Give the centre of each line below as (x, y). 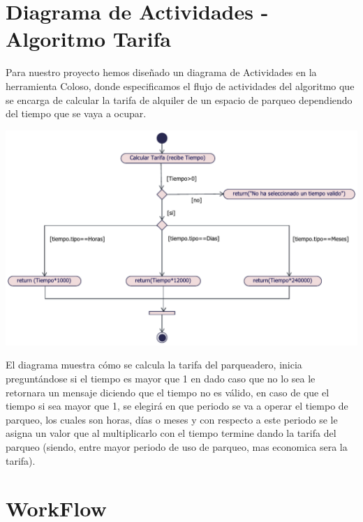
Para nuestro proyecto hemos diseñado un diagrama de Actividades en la (161, 72)
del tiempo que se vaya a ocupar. (76, 113)
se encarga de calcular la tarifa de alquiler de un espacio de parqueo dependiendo (179, 99)
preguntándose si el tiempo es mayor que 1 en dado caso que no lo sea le (161, 378)
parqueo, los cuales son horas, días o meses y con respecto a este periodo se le (172, 419)
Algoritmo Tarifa (88, 39)
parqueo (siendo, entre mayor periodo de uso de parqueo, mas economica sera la (177, 446)
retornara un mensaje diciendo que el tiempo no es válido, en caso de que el (168, 392)
